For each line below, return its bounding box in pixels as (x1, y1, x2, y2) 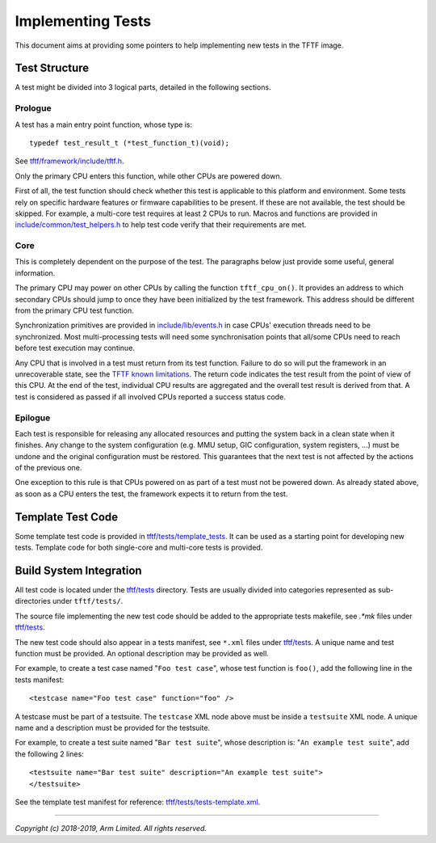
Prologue (15, 103, 52, 114)
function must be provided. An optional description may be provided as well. (15, 649, 270, 659)
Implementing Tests (15, 12, 152, 30)
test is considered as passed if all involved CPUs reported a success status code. (15, 392, 286, 402)
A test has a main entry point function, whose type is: (15, 120, 193, 129)
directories (15, 596, 52, 606)
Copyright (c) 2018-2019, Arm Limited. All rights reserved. (15, 824, 208, 833)
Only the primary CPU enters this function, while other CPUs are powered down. (15, 171, 283, 181)
